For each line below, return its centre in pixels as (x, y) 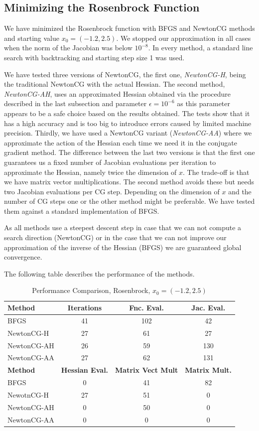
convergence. (23, 257)
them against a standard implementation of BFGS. (82, 211)
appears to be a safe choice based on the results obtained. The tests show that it (127, 113)
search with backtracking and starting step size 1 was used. (94, 57)
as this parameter (204, 103)
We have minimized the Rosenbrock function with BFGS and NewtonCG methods (129, 28)
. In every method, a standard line (200, 48)
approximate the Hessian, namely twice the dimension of (90, 172)
